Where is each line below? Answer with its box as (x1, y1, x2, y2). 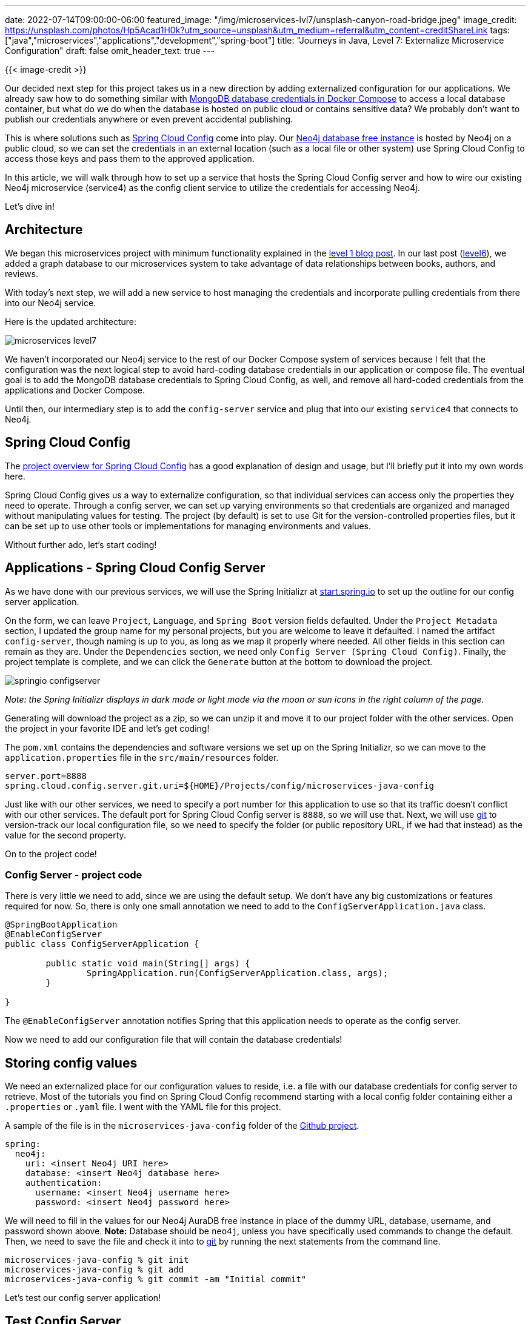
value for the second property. (5, 829, 126, 840)
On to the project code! (5, 848, 97, 859)
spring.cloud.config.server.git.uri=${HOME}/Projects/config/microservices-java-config (5, 780, 435, 791)
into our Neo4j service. (5, 297, 96, 308)
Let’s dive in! (5, 201, 55, 212)
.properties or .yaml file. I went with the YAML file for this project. (5, 1102, 281, 1112)
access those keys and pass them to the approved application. (5, 153, 255, 164)
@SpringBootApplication (5, 920, 118, 930)
